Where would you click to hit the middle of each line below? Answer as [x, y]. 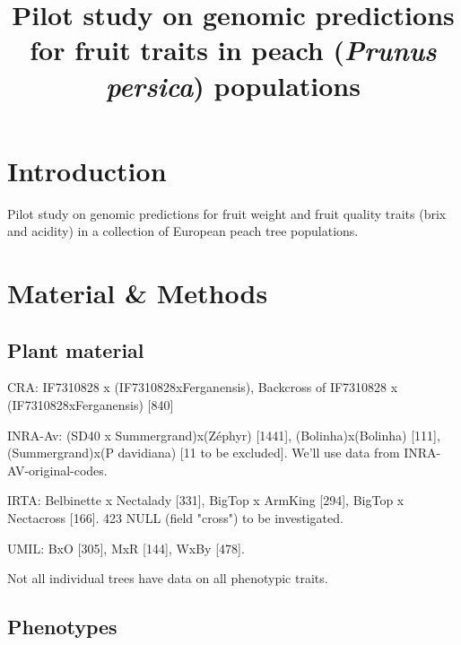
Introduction [87, 170]
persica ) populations [233, 85]
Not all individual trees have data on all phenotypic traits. [168, 578]
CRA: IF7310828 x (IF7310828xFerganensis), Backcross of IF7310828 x [203, 387]
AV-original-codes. [57, 470]
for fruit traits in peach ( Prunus [233, 50]
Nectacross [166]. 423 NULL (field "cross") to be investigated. [175, 518]
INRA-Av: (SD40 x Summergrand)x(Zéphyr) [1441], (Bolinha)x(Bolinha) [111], [224, 435]
